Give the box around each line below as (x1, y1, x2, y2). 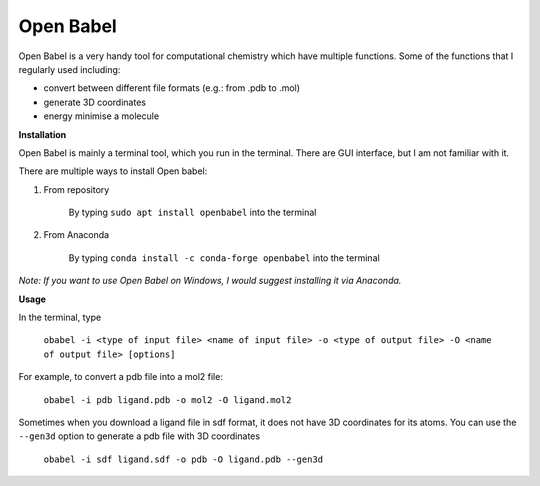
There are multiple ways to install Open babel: (18, 165, 208, 177)
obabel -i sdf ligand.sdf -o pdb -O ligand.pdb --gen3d (43, 453, 324, 465)
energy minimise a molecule (43, 110, 160, 122)
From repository (43, 183, 110, 195)
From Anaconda (43, 229, 110, 241)
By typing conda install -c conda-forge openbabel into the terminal (68, 251, 380, 264)
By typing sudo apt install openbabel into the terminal (68, 206, 317, 219)
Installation (18, 128, 67, 140)
